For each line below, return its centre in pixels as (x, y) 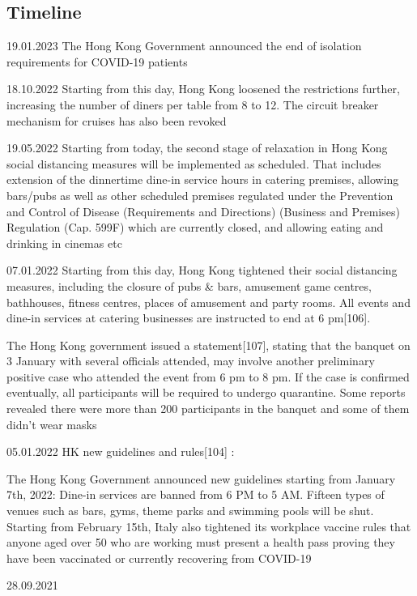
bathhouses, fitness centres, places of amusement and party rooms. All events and (208, 302)
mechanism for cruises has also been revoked (117, 120)
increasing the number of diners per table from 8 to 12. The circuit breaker (193, 104)
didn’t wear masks (52, 424)
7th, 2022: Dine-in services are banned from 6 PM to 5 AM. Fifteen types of (196, 494)
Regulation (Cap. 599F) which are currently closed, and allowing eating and (195, 227)
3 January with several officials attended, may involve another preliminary (191, 361)
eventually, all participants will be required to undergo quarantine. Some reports (206, 392)
